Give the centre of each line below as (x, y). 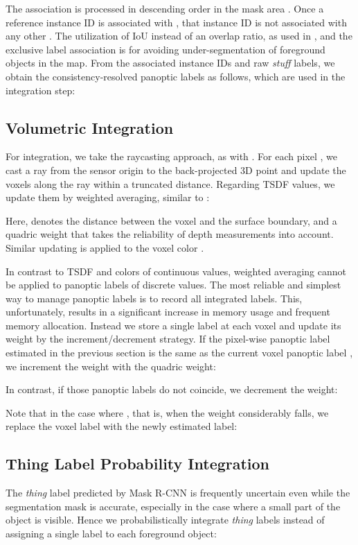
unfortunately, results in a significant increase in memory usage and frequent (168, 312)
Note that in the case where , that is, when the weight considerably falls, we (167, 412)
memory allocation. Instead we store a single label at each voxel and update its (173, 325)
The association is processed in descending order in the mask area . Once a (165, 8)
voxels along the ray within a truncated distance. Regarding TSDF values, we (170, 183)
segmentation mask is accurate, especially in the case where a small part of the (173, 506)
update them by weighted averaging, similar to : (108, 197)
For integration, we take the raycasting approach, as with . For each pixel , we (172, 156)
